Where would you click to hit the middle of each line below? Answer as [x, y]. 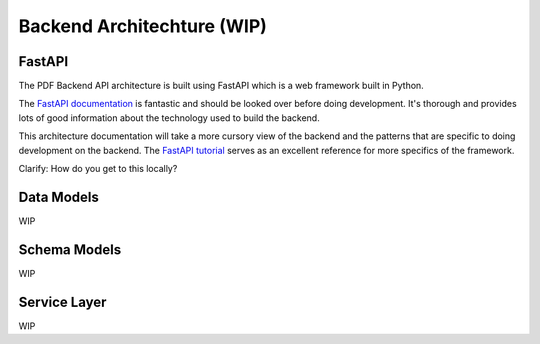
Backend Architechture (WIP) [142, 26]
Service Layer [62, 301]
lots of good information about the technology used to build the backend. [169, 117]
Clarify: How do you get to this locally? [98, 169]
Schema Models [70, 249]
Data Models [58, 196]
